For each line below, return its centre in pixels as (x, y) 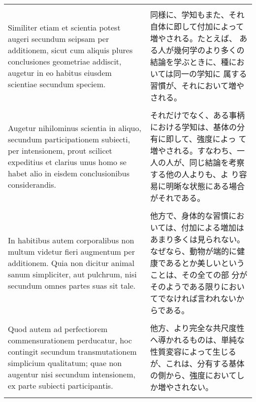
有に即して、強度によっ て (198, 139)
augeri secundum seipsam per (59, 39)
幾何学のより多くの (209, 50)
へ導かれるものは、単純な (197, 340)
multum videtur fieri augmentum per (71, 251)
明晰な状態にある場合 (205, 186)
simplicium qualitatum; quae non (65, 363)
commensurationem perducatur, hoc (70, 340)
